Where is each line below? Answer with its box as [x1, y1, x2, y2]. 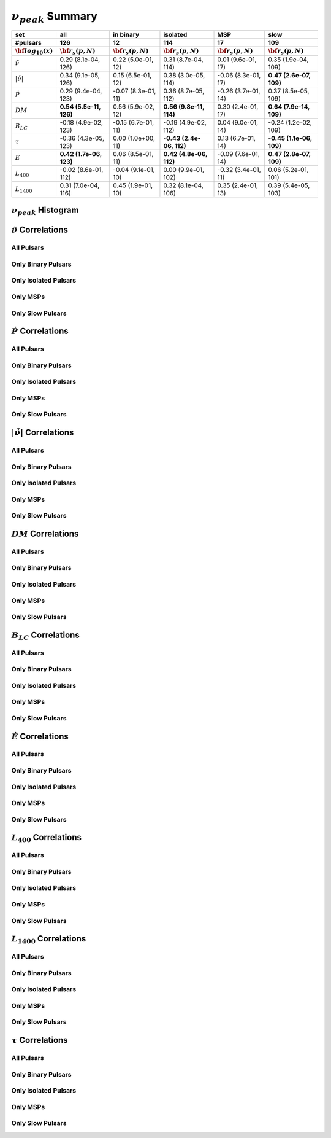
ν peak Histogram [11, 205, 79, 217]
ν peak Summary [11, 9, 98, 25]
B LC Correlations [11, 629, 80, 642]
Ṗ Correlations [11, 326, 69, 337]
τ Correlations [11, 1035, 68, 1045]
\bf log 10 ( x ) [15, 47, 53, 56]
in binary [113, 30, 140, 39]
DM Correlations [11, 528, 79, 539]
